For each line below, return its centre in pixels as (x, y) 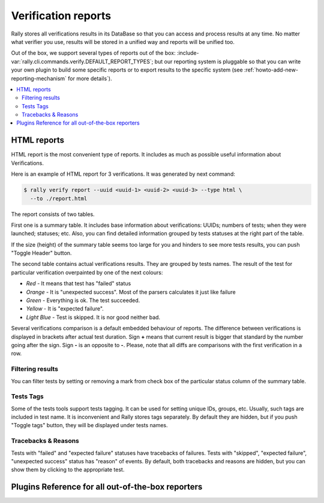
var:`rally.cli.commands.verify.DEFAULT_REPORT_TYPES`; (82, 61)
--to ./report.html (59, 198)
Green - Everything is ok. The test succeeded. (83, 300)
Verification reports (61, 16)
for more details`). (90, 78)
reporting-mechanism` (39, 78)
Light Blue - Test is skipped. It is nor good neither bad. (93, 317)
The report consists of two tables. (53, 214)
